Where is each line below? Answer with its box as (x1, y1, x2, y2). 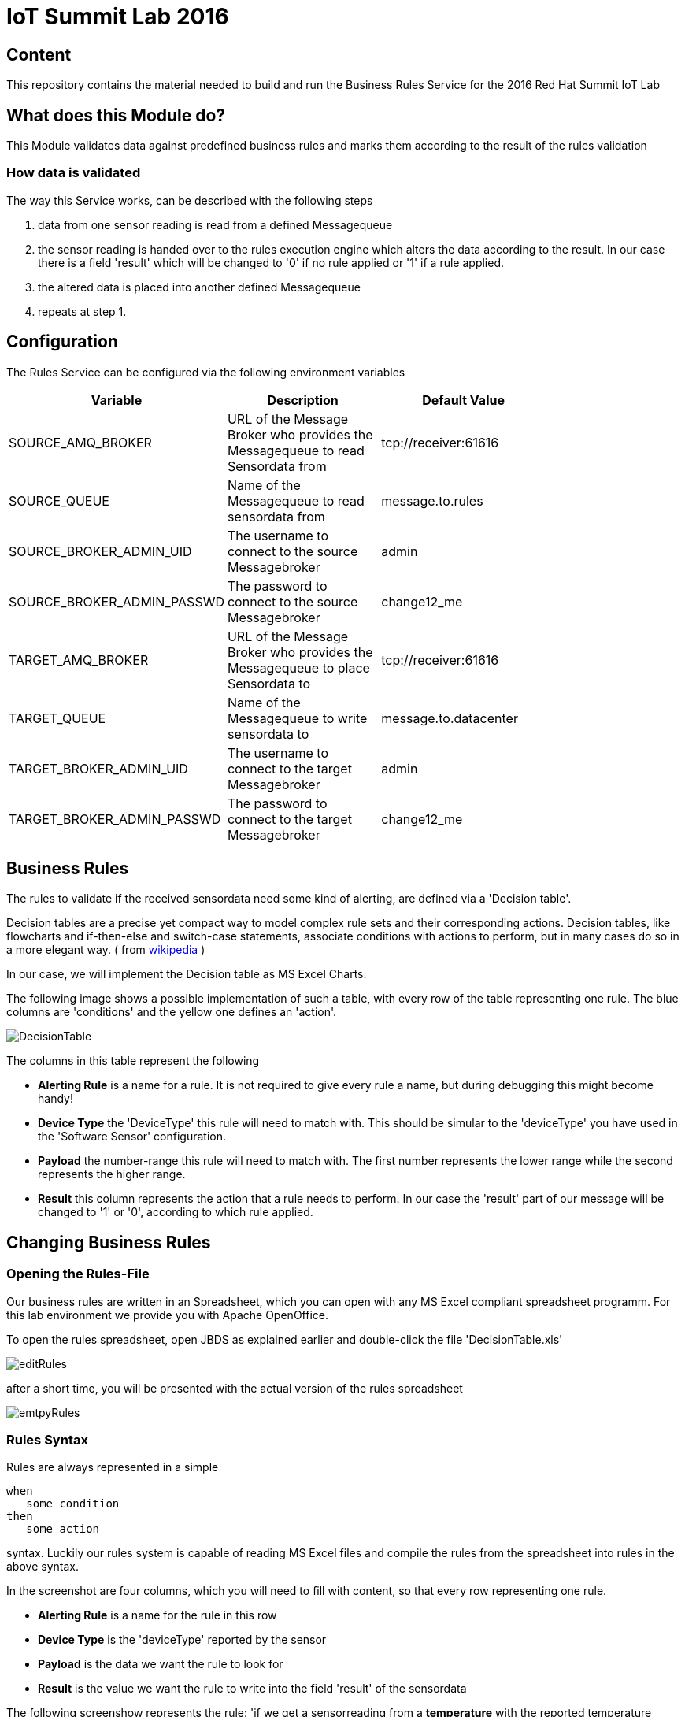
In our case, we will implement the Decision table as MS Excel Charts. (6, 967, 367, 981)
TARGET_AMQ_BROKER (9, 651, 149, 668)
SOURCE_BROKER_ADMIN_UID (9, 543, 192, 559)
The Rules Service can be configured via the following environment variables (6, 365, 405, 379)
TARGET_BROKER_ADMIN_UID (9, 760, 188, 777)
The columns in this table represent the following (6, 1054, 260, 1068)
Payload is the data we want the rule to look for (38, 1657, 283, 1671)
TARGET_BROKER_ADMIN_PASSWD (9, 810, 221, 827)
